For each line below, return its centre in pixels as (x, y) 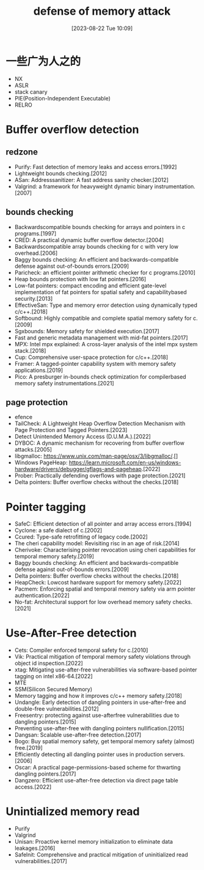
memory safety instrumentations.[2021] (64, 383)
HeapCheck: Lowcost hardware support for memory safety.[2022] (98, 583)
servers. (174, 754)
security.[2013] (34, 298)
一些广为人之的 (43, 61)
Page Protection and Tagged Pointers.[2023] (71, 430)
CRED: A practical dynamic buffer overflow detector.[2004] (89, 240)
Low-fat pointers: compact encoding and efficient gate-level (90, 286)
